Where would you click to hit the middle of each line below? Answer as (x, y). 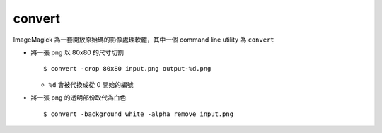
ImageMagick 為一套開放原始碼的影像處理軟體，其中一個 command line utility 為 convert (144, 40)
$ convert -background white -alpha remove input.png (138, 114)
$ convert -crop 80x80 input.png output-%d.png (127, 69)
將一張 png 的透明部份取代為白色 (79, 98)
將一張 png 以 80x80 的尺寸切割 (77, 52)
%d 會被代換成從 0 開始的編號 (91, 84)
